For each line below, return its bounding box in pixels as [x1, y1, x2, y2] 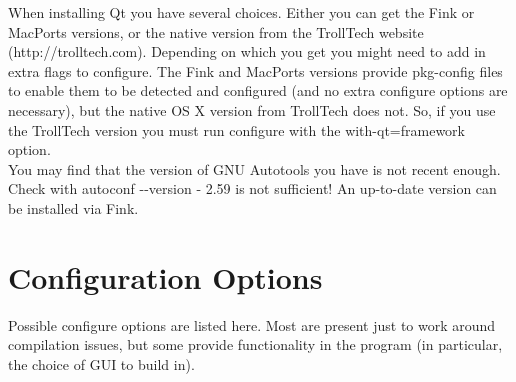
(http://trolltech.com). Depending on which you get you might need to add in [8, 41, 486, 62]
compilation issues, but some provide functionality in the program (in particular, [8, 334, 503, 355]
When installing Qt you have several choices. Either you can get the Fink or [8, 2, 475, 22]
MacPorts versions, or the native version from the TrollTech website [8, 21, 424, 42]
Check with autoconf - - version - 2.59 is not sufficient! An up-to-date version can [8, 178, 497, 199]
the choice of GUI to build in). [8, 353, 195, 374]
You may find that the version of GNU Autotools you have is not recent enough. [8, 158, 501, 179]
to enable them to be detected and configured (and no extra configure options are [8, 80, 508, 101]
